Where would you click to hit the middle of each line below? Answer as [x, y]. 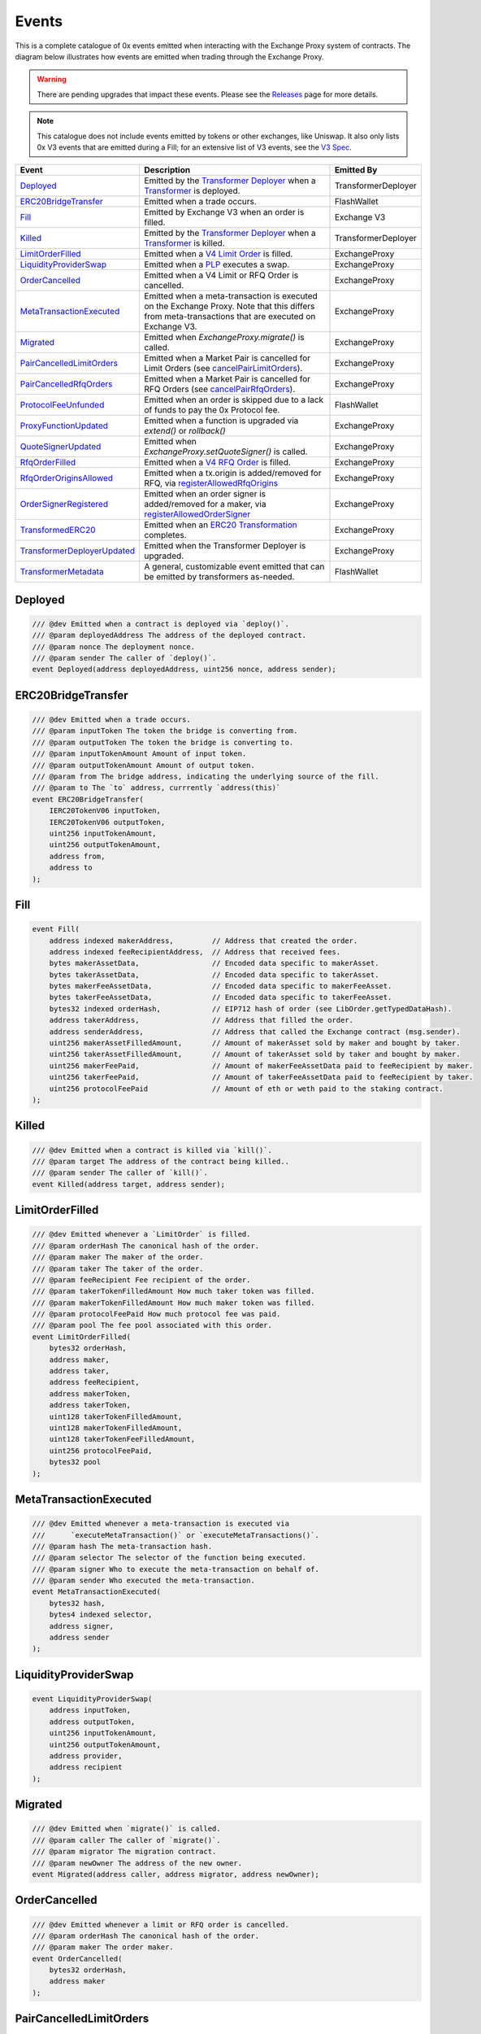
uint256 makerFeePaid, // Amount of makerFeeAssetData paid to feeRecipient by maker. [261, 1065]
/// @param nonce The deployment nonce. [113, 646]
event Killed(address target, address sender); [128, 1184]
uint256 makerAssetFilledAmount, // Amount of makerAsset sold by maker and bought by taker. [255, 1043]
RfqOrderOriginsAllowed [67, 478]
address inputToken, [90, 1710]
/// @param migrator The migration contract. [124, 1852]
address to [71, 868]
